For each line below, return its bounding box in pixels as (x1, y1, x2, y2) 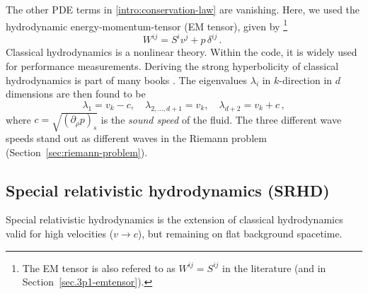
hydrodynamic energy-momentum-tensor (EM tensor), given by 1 (6, 16, 287, 33)
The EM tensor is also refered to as (22, 260, 176, 275)
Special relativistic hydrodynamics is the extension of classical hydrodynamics (6, 212, 343, 227)
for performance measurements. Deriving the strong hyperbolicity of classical (6, 58, 339, 73)
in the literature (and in (222, 260, 326, 275)
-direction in (279, 72, 333, 87)
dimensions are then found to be (6, 86, 146, 101)
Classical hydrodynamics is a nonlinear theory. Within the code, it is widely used (6, 45, 357, 59)
